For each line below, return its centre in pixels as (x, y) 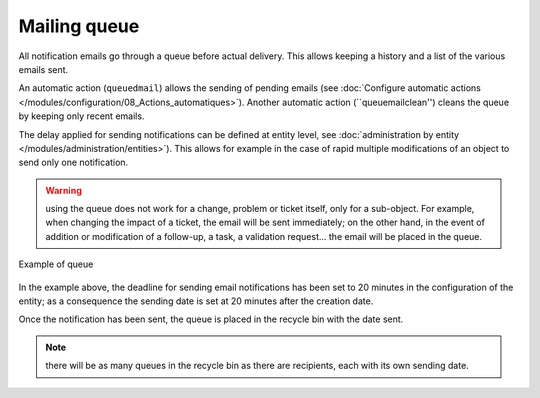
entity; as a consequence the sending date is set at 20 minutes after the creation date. (196, 301)
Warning (63, 190)
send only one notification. (73, 162)
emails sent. (43, 69)
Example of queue (56, 264)
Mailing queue (79, 26)
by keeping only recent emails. (81, 116)
